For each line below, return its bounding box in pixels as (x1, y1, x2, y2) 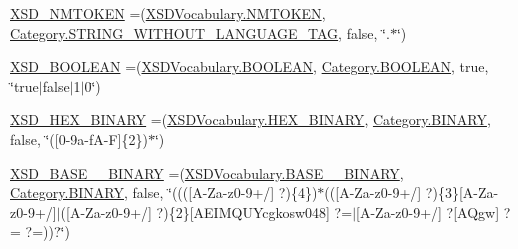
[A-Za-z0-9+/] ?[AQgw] (356, 201, 500, 222)
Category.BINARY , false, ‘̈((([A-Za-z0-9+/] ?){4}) (10, 182, 318, 203)
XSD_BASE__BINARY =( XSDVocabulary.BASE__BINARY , (10, 162, 404, 183)
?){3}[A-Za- (425, 182, 499, 203)
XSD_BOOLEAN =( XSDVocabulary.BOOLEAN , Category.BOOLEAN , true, (10, 56, 489, 77)
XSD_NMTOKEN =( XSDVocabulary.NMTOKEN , (10, 3, 326, 23)
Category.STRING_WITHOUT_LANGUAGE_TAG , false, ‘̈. (10, 22, 390, 43)
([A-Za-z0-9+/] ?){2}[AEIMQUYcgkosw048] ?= (60, 201, 353, 222)
